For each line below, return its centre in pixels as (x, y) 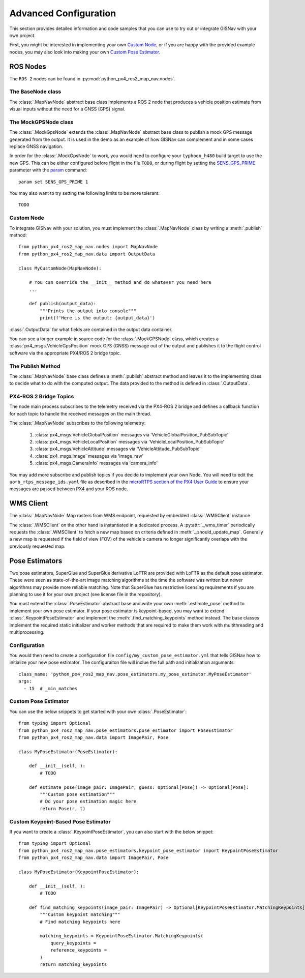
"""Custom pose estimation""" (78, 794)
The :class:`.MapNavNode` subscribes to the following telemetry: (78, 423)
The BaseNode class (35, 92)
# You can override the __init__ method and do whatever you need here (120, 283)
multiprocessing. (27, 632)
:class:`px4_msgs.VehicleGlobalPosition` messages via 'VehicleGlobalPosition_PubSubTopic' (132, 434)
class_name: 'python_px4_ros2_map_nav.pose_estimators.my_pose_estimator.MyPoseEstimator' (135, 674)
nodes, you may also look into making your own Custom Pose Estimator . (85, 52)
